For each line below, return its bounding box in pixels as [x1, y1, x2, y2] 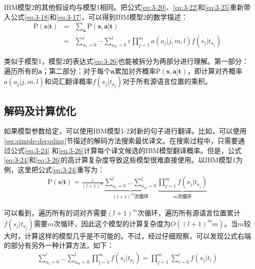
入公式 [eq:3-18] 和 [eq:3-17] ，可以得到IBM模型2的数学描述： [4, 11, 188, 22]
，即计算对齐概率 [187, 65, 243, 76]
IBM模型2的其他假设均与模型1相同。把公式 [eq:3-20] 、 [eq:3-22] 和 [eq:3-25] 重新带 [4, 2, 251, 12]
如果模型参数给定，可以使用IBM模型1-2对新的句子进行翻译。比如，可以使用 [4, 126, 247, 136]
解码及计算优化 [4, 103, 76, 118]
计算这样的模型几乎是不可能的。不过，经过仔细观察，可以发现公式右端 [24, 230, 251, 241]
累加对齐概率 [114, 65, 156, 76]
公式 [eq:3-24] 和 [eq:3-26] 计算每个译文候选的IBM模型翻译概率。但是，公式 [10, 145, 242, 155]
